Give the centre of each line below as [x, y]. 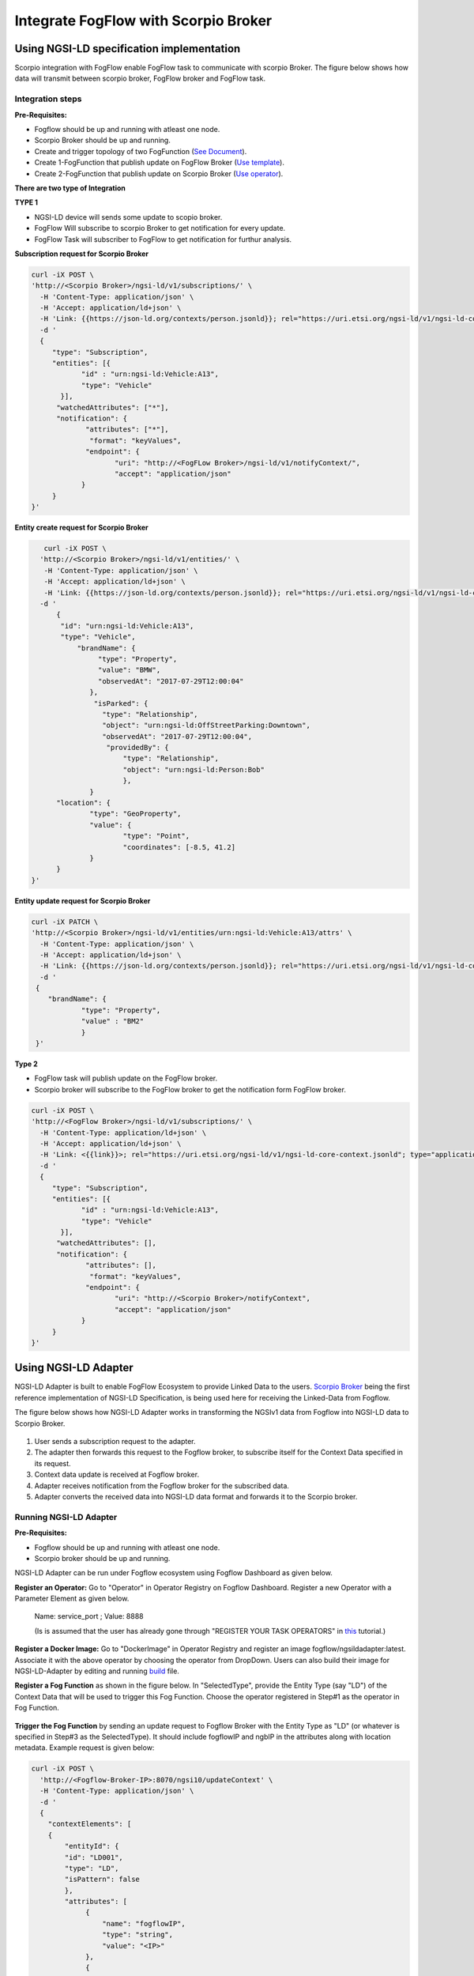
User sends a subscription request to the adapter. [115, 1442]
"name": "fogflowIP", [143, 1923]
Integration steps [48, 99]
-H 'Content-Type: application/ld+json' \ [123, 1133]
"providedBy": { [137, 748]
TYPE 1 [26, 202]
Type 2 [26, 1064]
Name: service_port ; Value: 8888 [89, 1616]
